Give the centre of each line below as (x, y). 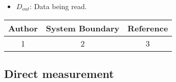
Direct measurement (59, 73)
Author (23, 28)
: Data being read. (58, 6)
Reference (148, 28)
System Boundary (83, 28)
